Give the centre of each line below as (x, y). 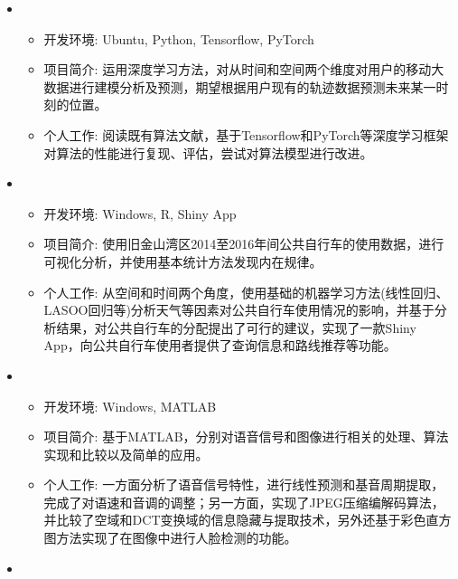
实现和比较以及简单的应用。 (126, 454)
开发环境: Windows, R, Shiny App (140, 213)
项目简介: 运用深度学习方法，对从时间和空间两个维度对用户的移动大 (244, 69)
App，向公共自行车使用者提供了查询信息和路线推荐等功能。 (220, 345)
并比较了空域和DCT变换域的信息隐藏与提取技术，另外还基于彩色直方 (248, 520)
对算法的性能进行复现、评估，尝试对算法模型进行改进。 (208, 152)
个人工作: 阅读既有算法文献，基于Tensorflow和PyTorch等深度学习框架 (246, 134)
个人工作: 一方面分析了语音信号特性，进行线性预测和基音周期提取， (244, 484)
